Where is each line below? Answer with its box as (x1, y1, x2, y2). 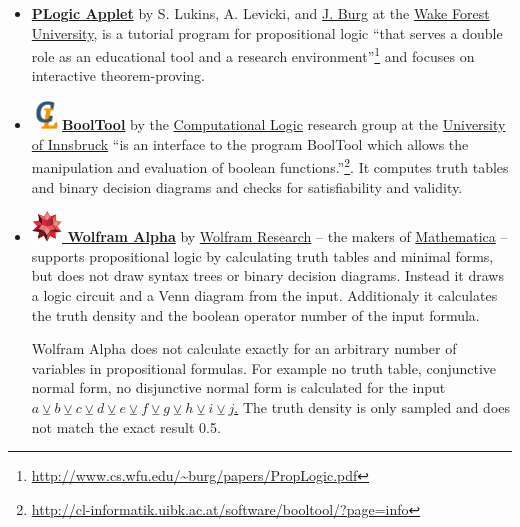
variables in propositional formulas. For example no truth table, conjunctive (31, 357, 497, 378)
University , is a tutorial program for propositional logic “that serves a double (31, 22, 503, 43)
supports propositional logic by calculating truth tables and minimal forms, (31, 245, 494, 266)
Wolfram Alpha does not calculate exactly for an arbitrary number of (31, 338, 457, 359)
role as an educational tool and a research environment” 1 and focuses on (31, 43, 475, 66)
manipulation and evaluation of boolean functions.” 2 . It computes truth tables (31, 154, 509, 178)
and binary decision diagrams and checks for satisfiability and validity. (31, 176, 463, 197)
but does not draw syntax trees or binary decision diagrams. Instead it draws (31, 265, 504, 286)
